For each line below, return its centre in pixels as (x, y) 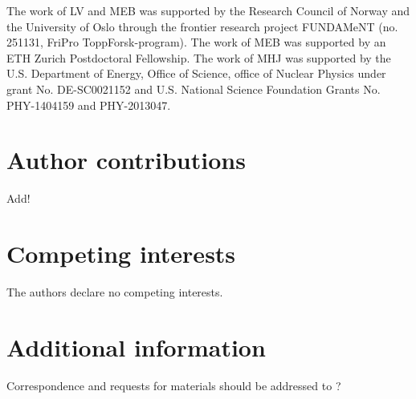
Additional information (136, 347)
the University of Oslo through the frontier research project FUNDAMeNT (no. (202, 26)
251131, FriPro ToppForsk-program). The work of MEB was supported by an (196, 42)
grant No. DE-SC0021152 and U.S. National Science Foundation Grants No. (194, 89)
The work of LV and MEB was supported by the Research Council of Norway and (208, 10)
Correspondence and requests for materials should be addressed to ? (174, 385)
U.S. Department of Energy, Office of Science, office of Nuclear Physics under (196, 73)
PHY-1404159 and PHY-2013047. (89, 105)
